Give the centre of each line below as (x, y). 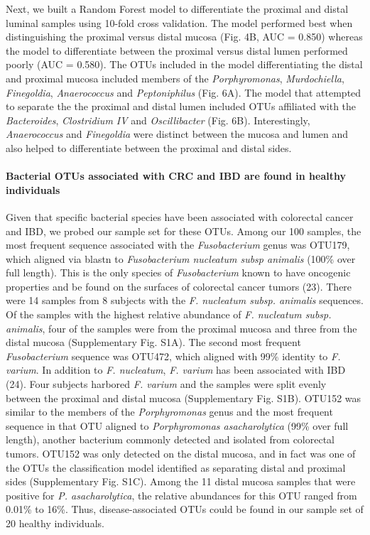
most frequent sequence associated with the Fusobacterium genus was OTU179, (178, 245)
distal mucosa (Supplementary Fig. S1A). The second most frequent (153, 342)
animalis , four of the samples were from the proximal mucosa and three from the (181, 328)
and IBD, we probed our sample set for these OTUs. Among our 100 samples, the (184, 231)
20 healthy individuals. (55, 523)
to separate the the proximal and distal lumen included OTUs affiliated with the (181, 106)
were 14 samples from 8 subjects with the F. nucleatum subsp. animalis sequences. (185, 300)
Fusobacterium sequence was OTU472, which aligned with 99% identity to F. (173, 356)
